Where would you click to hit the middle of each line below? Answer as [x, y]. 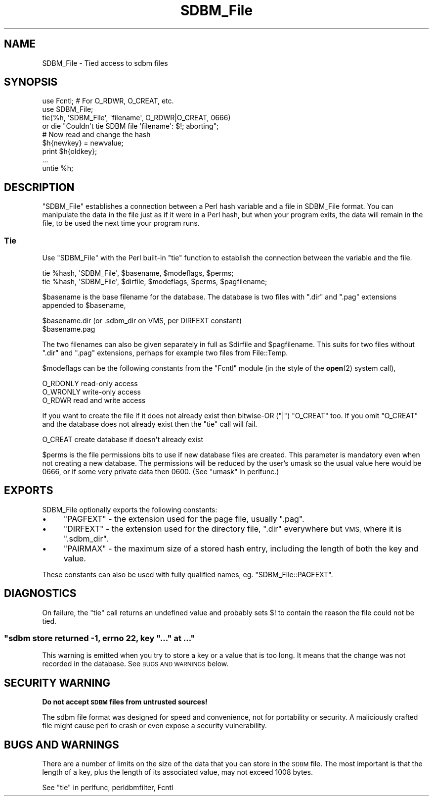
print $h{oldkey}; [70, 151]
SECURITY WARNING [57, 683]
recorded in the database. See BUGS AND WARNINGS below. [135, 664]
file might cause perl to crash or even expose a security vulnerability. [154, 726]
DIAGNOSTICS [40, 594]
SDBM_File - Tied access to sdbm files [105, 63]
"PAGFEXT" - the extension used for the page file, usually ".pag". [184, 519]
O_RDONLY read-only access [90, 384]
